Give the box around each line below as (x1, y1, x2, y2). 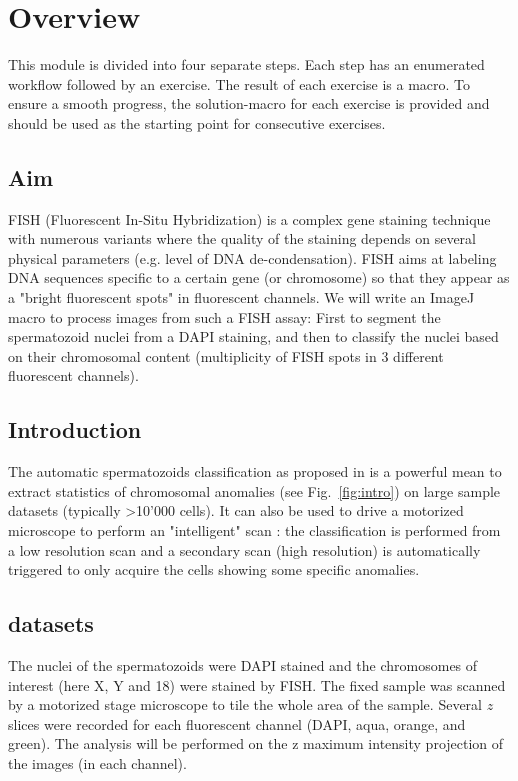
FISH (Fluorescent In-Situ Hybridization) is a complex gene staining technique (8, 208, 491, 229)
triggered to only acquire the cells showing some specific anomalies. (8, 559, 420, 580)
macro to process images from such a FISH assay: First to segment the (8, 306, 441, 327)
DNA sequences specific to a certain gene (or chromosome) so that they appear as (8, 267, 510, 288)
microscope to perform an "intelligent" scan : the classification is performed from (8, 520, 501, 541)
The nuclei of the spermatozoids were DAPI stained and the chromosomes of (8, 655, 478, 676)
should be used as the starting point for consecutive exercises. (8, 112, 386, 133)
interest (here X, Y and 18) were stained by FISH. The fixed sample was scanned (8, 674, 506, 695)
